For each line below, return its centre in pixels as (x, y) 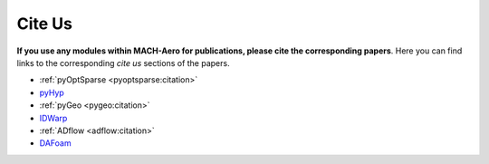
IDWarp (53, 118)
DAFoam (55, 143)
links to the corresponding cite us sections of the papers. (123, 63)
